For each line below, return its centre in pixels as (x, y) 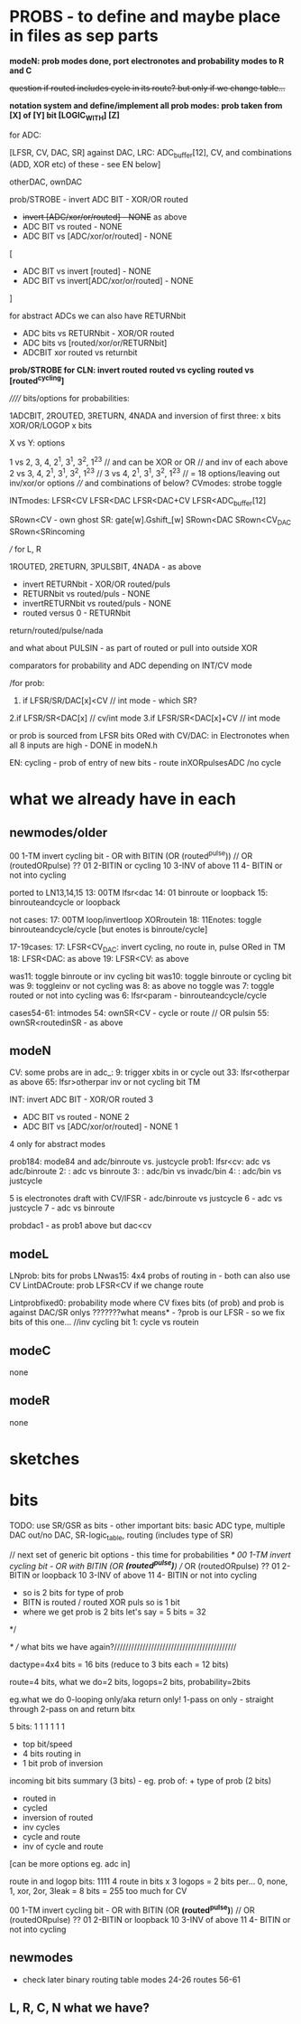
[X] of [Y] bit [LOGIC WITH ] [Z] (64, 116)
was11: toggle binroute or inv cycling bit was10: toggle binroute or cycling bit (150, 976)
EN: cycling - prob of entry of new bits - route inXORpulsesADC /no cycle (146, 763)
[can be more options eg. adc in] (70, 1864)
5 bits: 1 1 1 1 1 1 (37, 1727)
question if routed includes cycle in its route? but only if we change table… (147, 88)
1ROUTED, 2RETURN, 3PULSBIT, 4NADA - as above (105, 567)
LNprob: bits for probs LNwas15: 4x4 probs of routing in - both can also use (150, 1276)
